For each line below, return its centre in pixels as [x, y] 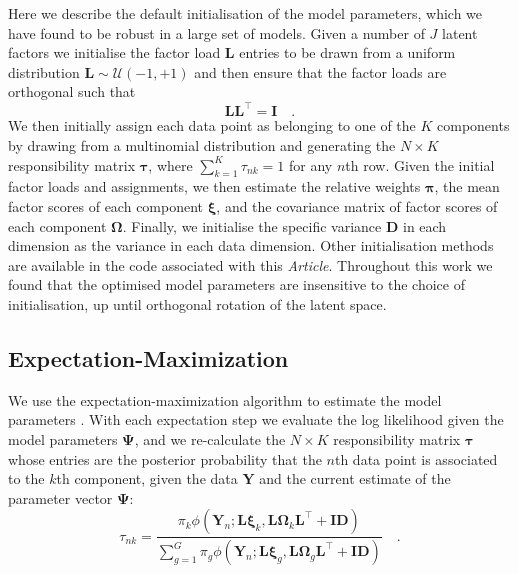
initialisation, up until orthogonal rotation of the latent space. [197, 304]
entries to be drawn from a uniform [347, 52]
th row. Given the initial [420, 164]
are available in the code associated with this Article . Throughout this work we [250, 264]
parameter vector [60, 497]
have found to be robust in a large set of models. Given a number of [216, 32]
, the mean [467, 186]
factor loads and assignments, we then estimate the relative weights [214, 186]
